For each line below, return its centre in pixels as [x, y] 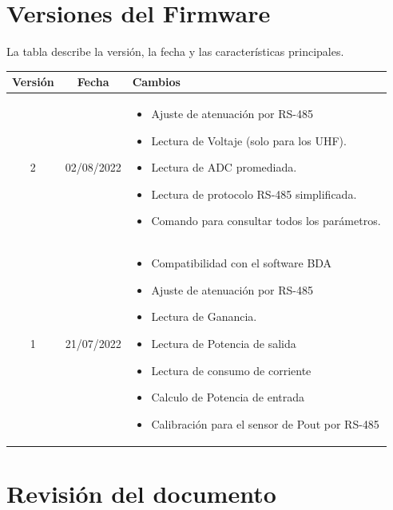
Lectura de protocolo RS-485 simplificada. [254, 194]
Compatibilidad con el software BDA [242, 263]
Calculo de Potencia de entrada [228, 397]
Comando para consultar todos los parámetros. [266, 221]
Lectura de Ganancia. [204, 316]
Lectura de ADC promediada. [224, 167]
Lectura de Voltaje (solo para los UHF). [249, 140]
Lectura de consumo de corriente [231, 370]
